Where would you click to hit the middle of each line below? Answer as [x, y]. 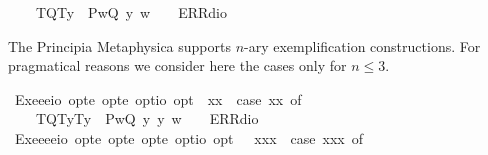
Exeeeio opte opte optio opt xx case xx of [158, 98]
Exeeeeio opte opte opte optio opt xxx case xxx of [188, 137]
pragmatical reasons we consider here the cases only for [177, 65]
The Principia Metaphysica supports [119, 45]
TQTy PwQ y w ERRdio [131, 12]
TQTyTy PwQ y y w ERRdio [147, 118]
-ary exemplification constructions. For [362, 45]
